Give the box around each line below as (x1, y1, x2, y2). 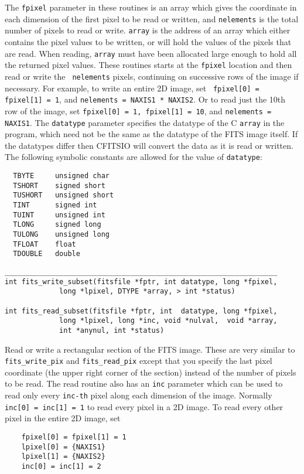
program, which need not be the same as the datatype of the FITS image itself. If (5, 128, 298, 140)
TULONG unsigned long (13, 230, 110, 238)
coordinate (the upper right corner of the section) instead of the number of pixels (5, 366, 296, 378)
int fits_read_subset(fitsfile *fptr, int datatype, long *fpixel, (5, 306, 278, 315)
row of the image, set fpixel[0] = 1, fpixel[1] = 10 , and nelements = (5, 104, 272, 117)
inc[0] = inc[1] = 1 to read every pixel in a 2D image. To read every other (5, 400, 283, 412)
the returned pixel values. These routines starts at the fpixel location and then (5, 59, 292, 71)
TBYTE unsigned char (13, 172, 110, 180)
